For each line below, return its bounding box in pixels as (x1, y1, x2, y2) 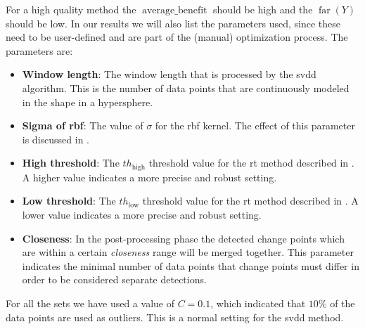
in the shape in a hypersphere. (22, 94, 153, 109)
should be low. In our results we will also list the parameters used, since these (6, 15, 341, 30)
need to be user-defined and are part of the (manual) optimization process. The (6, 30, 348, 44)
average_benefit (141, 6, 207, 15)
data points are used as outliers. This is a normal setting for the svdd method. (6, 309, 344, 324)
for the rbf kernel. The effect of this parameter (155, 118, 355, 133)
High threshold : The (22, 155, 120, 170)
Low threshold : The (22, 193, 116, 208)
